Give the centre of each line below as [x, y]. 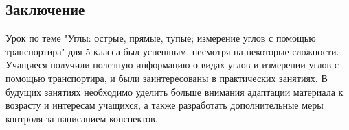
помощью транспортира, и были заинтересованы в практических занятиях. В [167, 78]
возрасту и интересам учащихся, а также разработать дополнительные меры [165, 105]
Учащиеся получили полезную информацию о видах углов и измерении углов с [172, 65]
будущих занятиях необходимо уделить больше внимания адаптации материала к [174, 91]
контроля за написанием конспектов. [82, 118]
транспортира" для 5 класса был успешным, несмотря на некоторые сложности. [172, 51]
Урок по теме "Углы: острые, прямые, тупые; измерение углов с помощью [161, 38]
